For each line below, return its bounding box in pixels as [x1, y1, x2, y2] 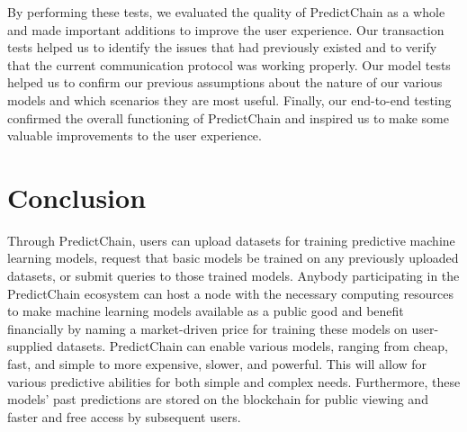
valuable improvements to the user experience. [7, 126, 262, 145]
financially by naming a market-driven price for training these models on [7, 319, 408, 337]
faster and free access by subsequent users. [7, 407, 241, 426]
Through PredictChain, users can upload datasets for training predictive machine [7, 230, 455, 249]
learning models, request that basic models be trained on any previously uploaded [7, 248, 459, 267]
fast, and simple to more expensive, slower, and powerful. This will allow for [7, 355, 427, 373]
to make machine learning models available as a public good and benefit [7, 301, 404, 320]
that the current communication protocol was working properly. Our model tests [7, 55, 451, 74]
